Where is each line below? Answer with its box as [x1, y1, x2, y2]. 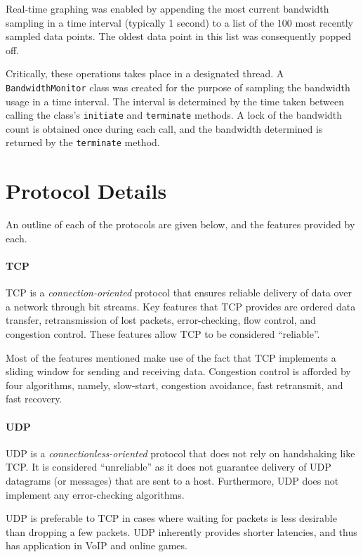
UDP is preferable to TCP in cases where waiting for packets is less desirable [6, 511, 337, 525]
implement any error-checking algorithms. [6, 487, 185, 502]
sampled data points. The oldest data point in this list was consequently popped [6, 29, 352, 44]
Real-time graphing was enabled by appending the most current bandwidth [6, 1, 329, 15]
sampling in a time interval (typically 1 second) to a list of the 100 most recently [6, 15, 354, 30]
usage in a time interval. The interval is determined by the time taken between [6, 93, 345, 108]
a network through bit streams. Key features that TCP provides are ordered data [6, 299, 356, 313]
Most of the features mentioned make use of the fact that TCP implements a [6, 350, 336, 365]
